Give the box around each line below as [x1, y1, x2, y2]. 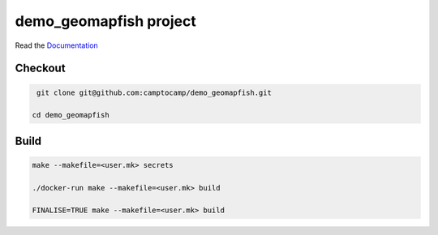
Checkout [15, 62, 66, 75]
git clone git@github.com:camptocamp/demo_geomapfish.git [36, 88, 272, 97]
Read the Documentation [15, 41, 99, 50]
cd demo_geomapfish [32, 110, 109, 120]
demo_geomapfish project [15, 12, 196, 30]
